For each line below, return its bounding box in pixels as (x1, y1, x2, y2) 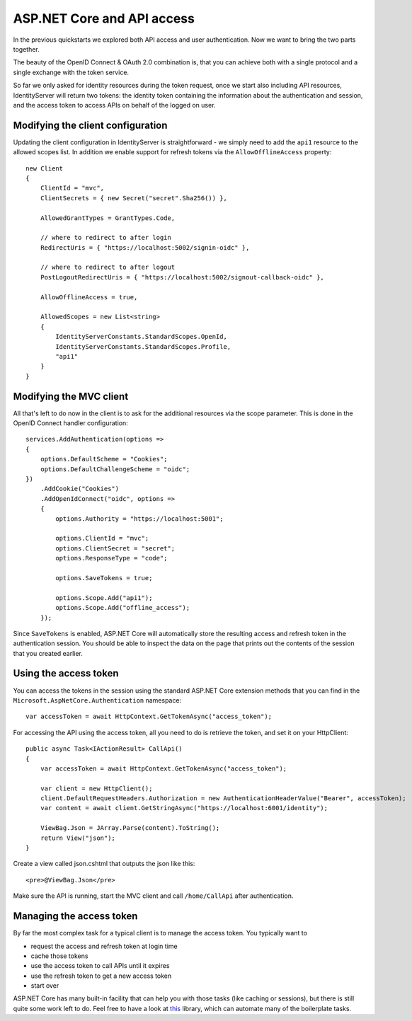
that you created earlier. (13, 649, 83, 657)
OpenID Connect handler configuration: (13, 419, 128, 427)
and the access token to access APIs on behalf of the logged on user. (13, 100, 216, 109)
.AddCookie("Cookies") (40, 485, 120, 493)
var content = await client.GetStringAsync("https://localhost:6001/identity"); (40, 804, 328, 812)
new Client (25, 164, 64, 173)
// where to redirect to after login (40, 233, 171, 242)
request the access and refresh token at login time (30, 942, 178, 950)
